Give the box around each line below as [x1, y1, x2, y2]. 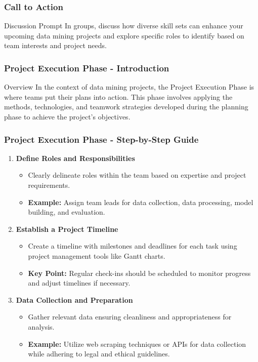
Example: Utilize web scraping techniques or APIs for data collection [28, 338, 246, 349]
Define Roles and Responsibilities [16, 152, 135, 163]
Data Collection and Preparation [16, 294, 133, 305]
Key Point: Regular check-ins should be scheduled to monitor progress [28, 267, 251, 278]
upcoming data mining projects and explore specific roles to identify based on [4, 30, 244, 41]
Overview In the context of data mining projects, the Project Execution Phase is [4, 82, 254, 92]
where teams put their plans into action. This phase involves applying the [4, 91, 233, 102]
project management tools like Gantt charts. [28, 250, 165, 261]
